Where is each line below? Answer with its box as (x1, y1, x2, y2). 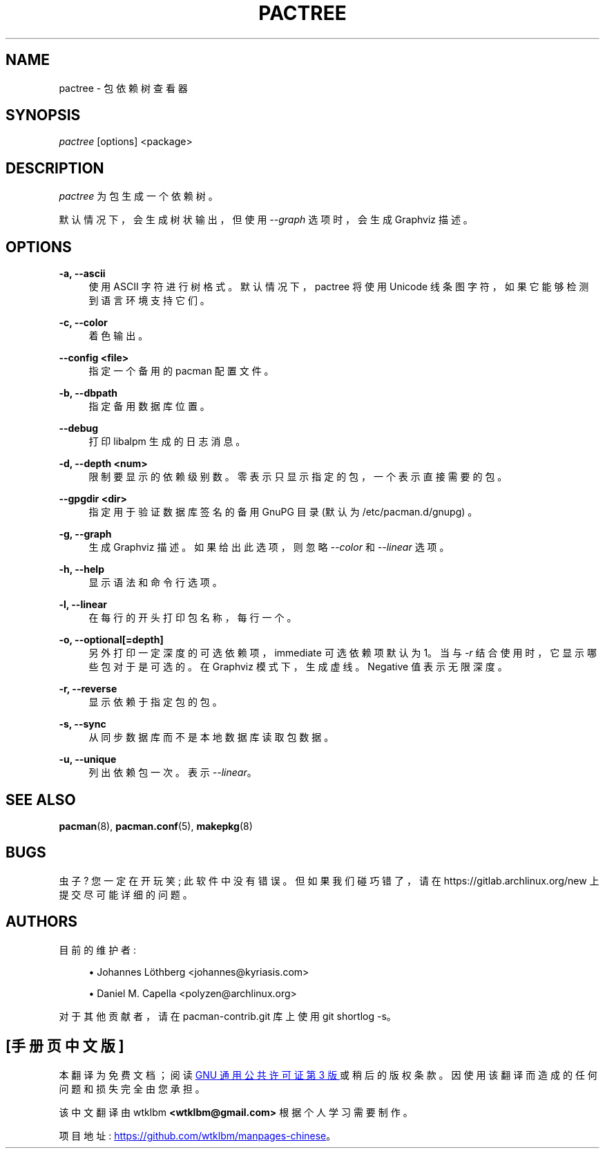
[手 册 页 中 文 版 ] (6, 1037, 124, 1055)
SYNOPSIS (6, 106, 81, 124)
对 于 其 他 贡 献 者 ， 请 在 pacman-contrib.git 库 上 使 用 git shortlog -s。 (59, 1010, 396, 1022)
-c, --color (59, 316, 108, 329)
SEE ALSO (6, 791, 76, 808)
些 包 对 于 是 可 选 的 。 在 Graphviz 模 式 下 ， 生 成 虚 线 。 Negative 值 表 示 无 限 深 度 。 (88, 661, 508, 673)
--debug (59, 422, 99, 435)
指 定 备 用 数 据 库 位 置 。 (88, 400, 210, 413)
